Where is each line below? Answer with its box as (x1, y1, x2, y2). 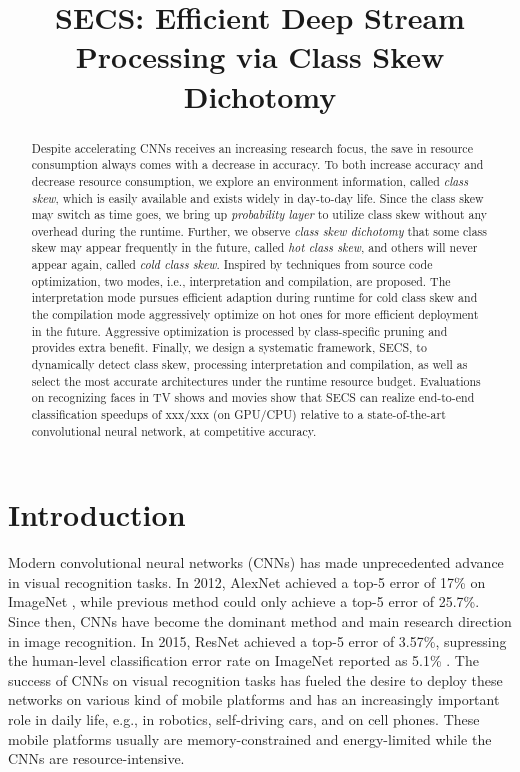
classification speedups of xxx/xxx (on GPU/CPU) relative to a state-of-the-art (31, 406, 446, 423)
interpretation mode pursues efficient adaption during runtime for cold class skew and (31, 289, 478, 306)
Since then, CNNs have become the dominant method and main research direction (8, 611, 512, 632)
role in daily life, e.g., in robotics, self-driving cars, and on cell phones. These (8, 709, 480, 730)
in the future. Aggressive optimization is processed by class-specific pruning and (31, 322, 448, 339)
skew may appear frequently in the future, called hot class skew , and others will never (31, 239, 478, 256)
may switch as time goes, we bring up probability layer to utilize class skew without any (31, 206, 488, 223)
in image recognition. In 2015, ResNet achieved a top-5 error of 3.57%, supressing (8, 630, 507, 651)
